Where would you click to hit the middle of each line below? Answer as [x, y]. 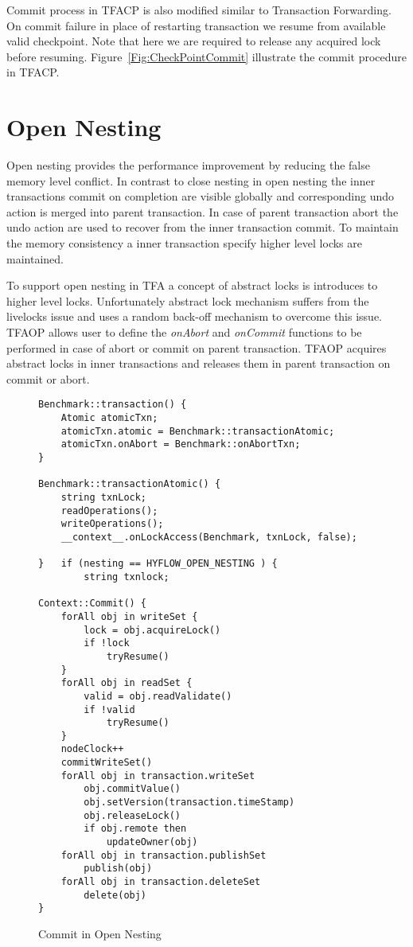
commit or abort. [48, 378]
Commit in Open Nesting [100, 933]
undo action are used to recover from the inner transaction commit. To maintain [203, 227]
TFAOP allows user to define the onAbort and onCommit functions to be [184, 332]
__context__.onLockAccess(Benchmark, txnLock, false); [209, 537]
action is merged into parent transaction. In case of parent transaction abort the [203, 211]
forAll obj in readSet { [127, 683]
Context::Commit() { [93, 604]
